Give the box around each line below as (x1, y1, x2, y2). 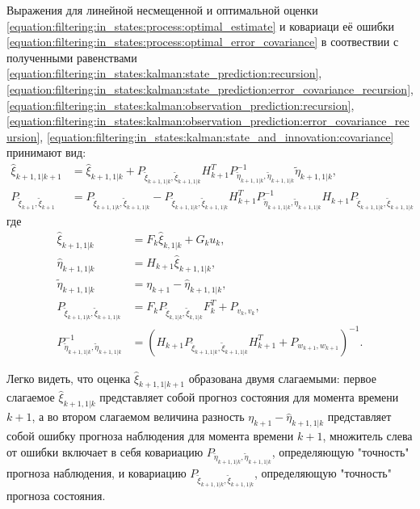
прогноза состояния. (6, 487, 106, 504)
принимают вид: (6, 144, 86, 161)
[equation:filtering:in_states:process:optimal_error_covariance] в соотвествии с (6, 33, 399, 50)
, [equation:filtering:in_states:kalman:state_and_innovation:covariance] (40, 128, 394, 145)
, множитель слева (322, 427, 413, 444)
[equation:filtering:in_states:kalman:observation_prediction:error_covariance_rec (6, 112, 409, 129)
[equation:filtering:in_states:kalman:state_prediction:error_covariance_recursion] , (6, 80, 414, 97)
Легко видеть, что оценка (6, 369, 131, 386)
